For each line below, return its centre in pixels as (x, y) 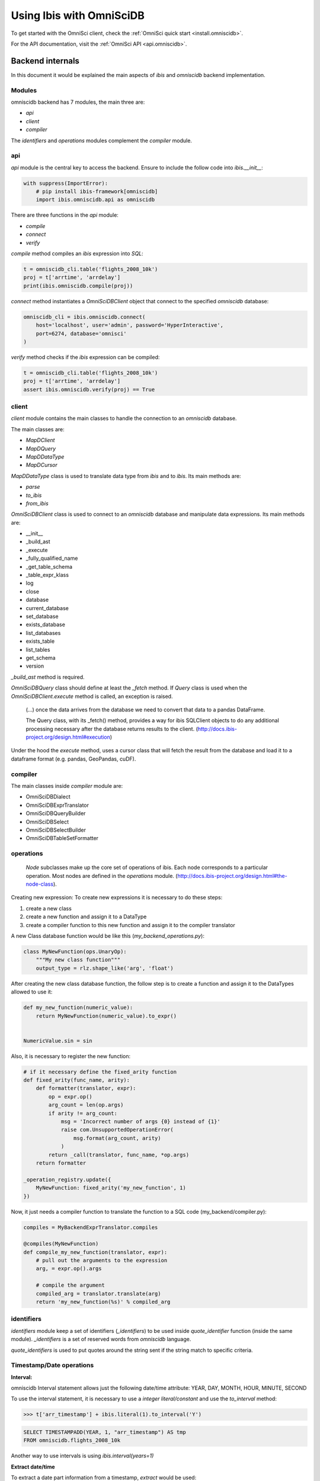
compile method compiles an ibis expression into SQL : (77, 254)
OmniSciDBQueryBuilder (56, 813)
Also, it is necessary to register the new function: (71, 1056)
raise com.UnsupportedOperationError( (117, 1130)
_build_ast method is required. (48, 677)
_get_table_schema (49, 566)
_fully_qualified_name (52, 558)
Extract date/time (33, 1467)
